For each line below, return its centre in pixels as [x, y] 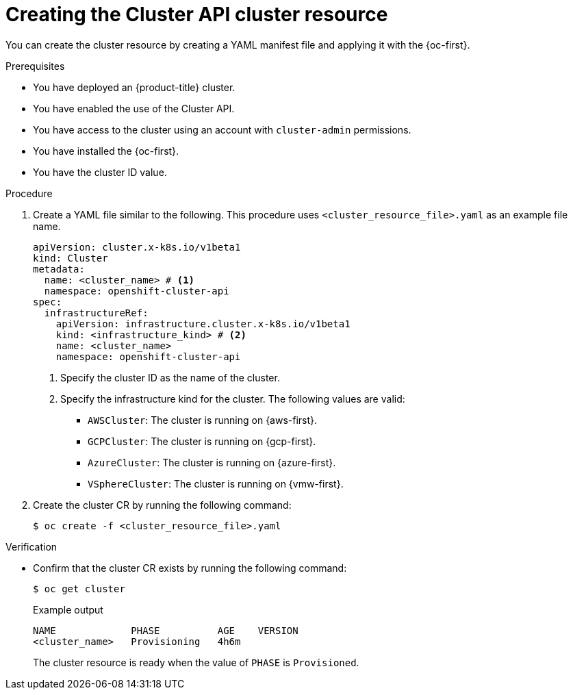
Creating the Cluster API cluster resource [197, 14]
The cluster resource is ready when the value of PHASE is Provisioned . [196, 662]
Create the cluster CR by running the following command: [162, 505]
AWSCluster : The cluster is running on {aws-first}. [203, 420]
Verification [31, 546]
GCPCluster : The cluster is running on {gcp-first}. [202, 441]
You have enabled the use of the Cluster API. [134, 108]
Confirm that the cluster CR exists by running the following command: [190, 568]
